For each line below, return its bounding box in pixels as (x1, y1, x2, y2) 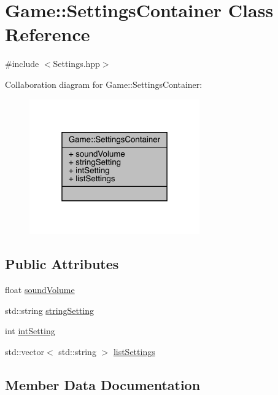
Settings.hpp (53, 57, 100, 70)
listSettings (113, 345, 155, 358)
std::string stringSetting (5, 303, 95, 316)
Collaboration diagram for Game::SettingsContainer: (5, 77, 203, 90)
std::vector (5, 345, 44, 358)
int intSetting (5, 324, 55, 337)
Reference (5, 22, 90, 47)
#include (5, 57, 39, 70)
